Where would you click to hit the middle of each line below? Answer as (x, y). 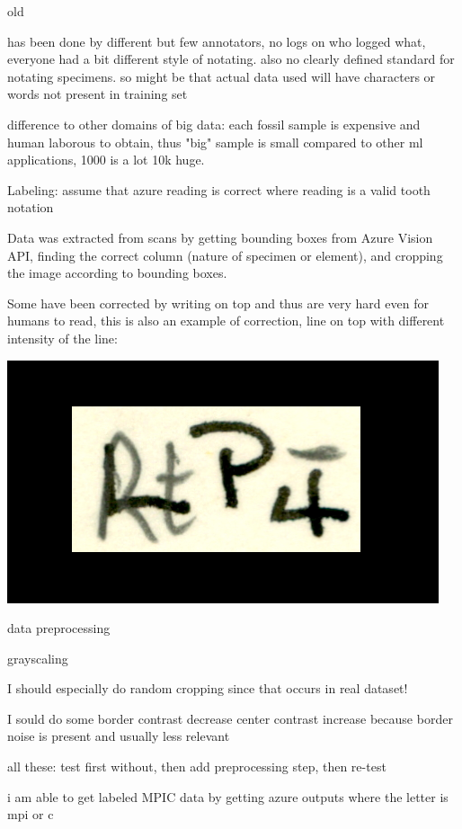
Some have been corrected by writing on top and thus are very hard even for (218, 303)
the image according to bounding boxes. (117, 273)
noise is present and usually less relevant (119, 736)
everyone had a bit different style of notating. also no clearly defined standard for (231, 59)
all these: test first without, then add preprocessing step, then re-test (197, 767)
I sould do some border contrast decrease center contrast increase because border (230, 718)
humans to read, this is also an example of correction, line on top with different (226, 321)
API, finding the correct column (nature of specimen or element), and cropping (225, 255)
